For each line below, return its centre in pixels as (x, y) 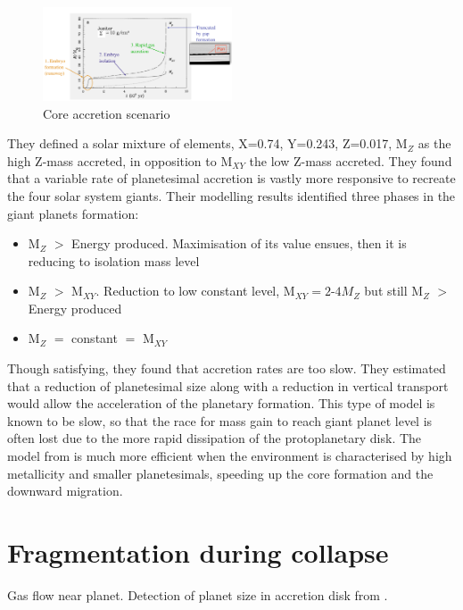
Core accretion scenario (107, 113)
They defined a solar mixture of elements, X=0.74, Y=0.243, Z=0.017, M (207, 143)
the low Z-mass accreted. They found (351, 160)
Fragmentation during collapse (198, 552)
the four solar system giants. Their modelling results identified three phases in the (231, 195)
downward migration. (65, 491)
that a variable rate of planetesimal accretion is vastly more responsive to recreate (231, 178)
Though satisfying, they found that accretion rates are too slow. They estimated (227, 368)
